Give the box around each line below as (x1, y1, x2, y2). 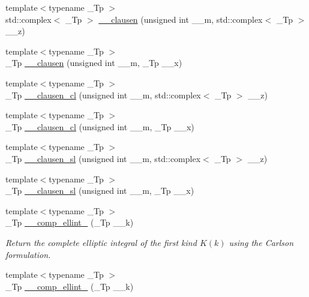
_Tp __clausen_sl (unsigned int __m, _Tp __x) (5, 184, 194, 197)
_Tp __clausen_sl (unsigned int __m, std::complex (5, 152, 201, 164)
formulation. (5, 248, 51, 260)
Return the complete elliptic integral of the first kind (5, 236, 197, 248)
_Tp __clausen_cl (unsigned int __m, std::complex (5, 88, 201, 101)
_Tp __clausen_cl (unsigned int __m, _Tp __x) (5, 120, 194, 133)
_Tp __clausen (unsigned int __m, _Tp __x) (5, 56, 182, 69)
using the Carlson (229, 236, 294, 248)
